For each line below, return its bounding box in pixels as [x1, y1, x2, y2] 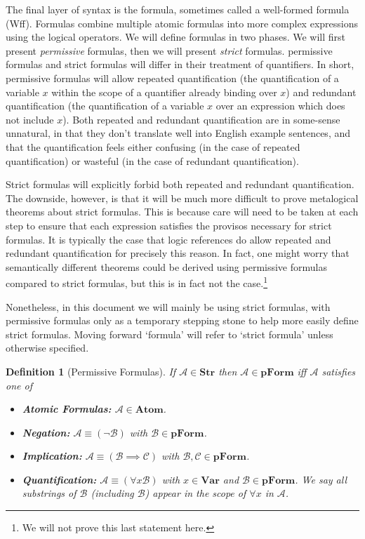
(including [91, 486, 134, 500]
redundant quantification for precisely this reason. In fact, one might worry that [6, 246, 350, 260]
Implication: [22, 448, 82, 463]
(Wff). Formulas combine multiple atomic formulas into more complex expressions [6, 15, 358, 30]
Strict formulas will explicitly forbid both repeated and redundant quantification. [6, 177, 354, 192]
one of [6, 378, 32, 392]
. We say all [295, 472, 347, 486]
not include [6, 112, 54, 126]
